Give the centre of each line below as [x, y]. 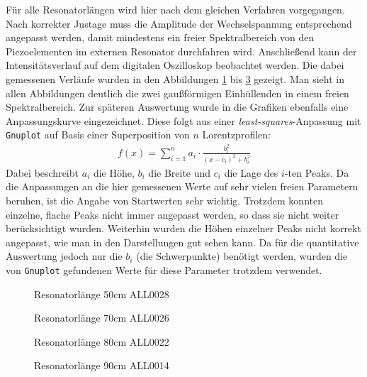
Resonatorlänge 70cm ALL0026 [102, 318]
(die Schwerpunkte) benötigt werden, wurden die [242, 256]
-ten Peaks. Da [317, 172]
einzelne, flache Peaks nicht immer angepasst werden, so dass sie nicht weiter [173, 214]
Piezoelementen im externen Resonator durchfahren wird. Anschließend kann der [181, 51]
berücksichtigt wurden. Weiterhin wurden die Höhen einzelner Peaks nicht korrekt [183, 228]
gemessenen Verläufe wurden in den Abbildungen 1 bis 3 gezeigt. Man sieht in [175, 78]
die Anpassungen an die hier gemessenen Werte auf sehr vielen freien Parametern [182, 186]
